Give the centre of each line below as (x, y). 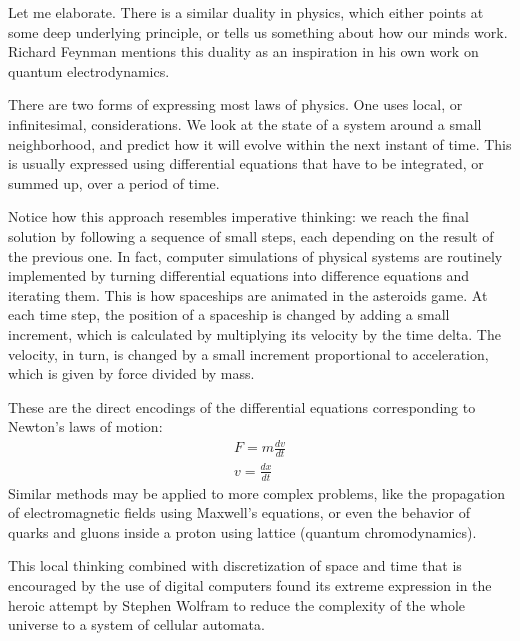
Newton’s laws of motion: (85, 426)
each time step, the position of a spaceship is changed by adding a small (229, 314)
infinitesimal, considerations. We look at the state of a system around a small (245, 123)
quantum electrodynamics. (89, 70)
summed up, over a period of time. (114, 182)
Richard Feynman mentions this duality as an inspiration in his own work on (243, 51)
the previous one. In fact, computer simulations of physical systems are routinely (255, 255)
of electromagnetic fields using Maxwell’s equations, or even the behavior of (239, 512)
